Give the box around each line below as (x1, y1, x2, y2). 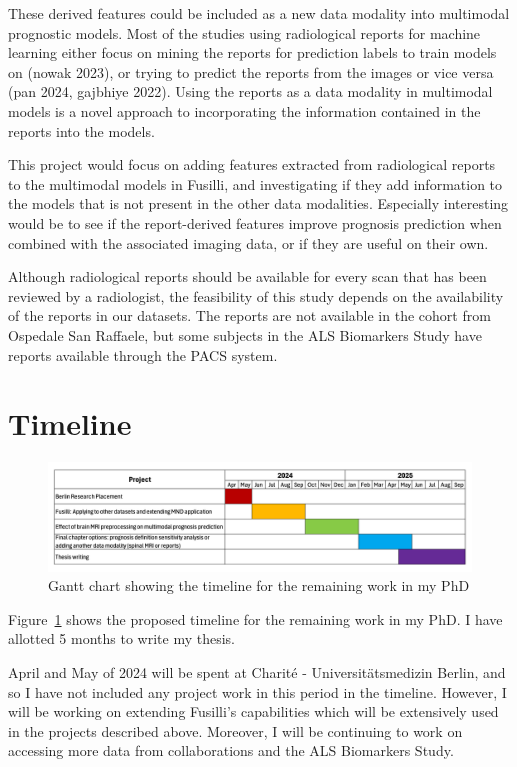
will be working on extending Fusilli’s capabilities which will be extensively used (8, 701, 499, 722)
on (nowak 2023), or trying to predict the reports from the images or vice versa (8, 61, 494, 82)
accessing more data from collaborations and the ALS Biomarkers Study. (8, 740, 454, 761)
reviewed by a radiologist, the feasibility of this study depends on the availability (8, 285, 504, 306)
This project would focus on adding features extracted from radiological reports (8, 154, 496, 175)
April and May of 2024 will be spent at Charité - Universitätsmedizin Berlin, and (8, 661, 506, 682)
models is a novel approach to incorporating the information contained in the (8, 100, 481, 121)
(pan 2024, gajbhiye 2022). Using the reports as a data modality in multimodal (8, 81, 493, 102)
